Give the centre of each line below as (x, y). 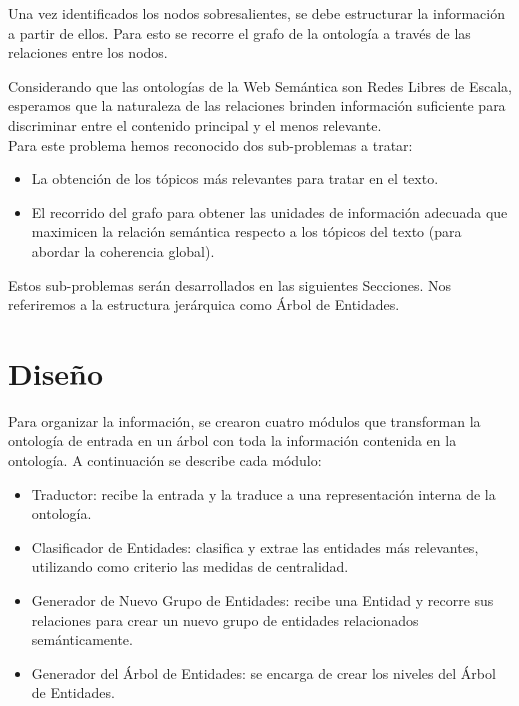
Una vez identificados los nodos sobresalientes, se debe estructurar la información (257, 13)
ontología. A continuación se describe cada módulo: (165, 460)
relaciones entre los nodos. (88, 52)
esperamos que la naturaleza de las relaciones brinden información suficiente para (257, 105)
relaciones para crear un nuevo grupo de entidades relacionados (225, 619)
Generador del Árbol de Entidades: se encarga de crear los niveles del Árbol (263, 672)
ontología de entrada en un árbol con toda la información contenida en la (232, 440)
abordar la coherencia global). (123, 250)
